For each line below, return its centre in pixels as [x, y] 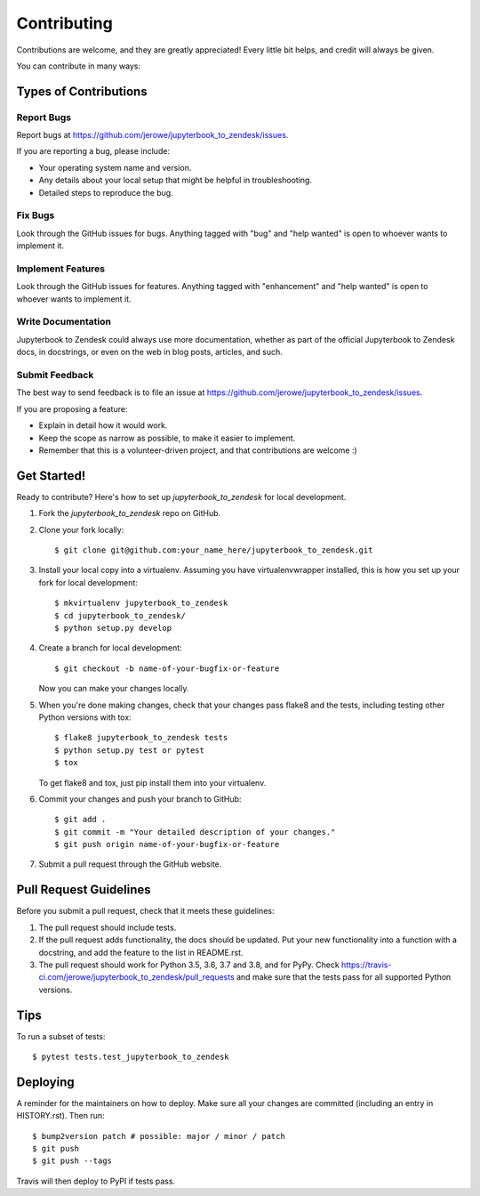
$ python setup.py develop [113, 628]
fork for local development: [88, 582]
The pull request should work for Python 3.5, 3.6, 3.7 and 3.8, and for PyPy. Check [189, 965]
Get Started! [51, 476]
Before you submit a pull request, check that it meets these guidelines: [145, 911]
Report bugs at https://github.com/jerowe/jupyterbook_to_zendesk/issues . [152, 135]
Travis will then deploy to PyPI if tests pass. [96, 1181]
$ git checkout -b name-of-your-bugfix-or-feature [167, 668]
